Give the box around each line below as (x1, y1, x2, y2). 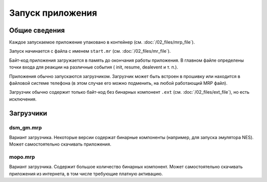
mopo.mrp (9, 153, 35, 160)
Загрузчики (9, 109, 47, 117)
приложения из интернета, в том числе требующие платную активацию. (9, 171, 163, 177)
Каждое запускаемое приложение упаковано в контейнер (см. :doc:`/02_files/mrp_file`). (9, 39, 195, 45)
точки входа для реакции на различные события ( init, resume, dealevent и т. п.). (9, 64, 178, 70)
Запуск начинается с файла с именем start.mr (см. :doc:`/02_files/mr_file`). (9, 48, 171, 54)
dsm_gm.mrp (9, 124, 42, 131)
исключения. (9, 96, 37, 102)
